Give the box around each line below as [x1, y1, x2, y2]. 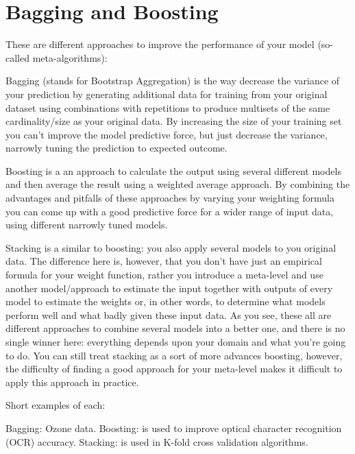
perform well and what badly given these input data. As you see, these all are [5, 307, 332, 322]
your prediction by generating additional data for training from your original [5, 86, 328, 101]
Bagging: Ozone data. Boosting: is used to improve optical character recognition [5, 420, 342, 435]
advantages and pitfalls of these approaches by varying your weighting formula [5, 191, 334, 205]
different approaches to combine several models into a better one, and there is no [5, 321, 345, 335]
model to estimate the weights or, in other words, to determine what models [5, 294, 326, 309]
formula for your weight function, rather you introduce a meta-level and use [5, 267, 323, 282]
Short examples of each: [5, 398, 106, 412]
